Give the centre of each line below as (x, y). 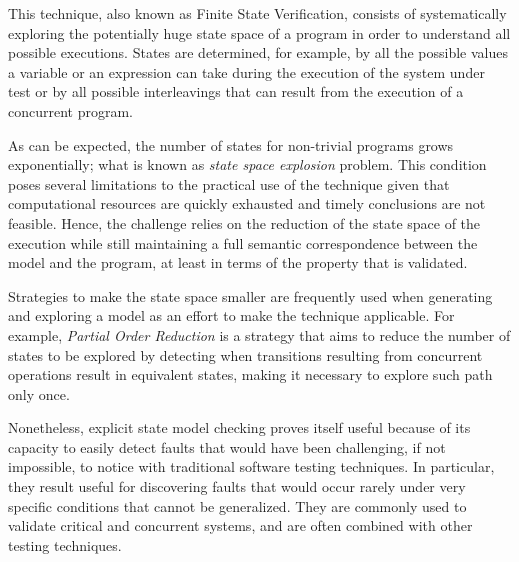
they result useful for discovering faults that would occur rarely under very (237, 486)
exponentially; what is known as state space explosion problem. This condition (247, 164)
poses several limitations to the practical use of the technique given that (229, 183)
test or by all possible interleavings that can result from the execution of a (236, 91)
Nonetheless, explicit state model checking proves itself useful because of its (239, 427)
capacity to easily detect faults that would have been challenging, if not (227, 446)
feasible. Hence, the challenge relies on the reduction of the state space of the (244, 222)
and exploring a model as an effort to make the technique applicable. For (231, 315)
